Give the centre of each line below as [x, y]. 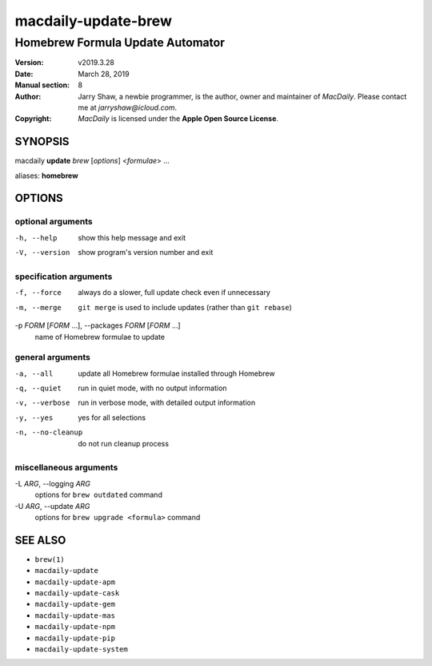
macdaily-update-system [81, 649]
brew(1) [50, 559]
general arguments [53, 357]
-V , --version [42, 253]
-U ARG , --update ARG [52, 506]
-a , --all [34, 373]
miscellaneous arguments [66, 467]
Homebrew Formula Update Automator [120, 42]
